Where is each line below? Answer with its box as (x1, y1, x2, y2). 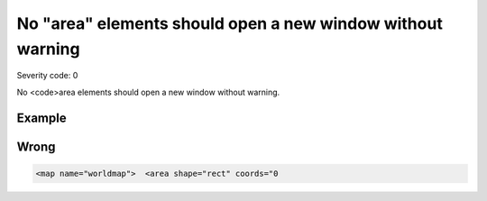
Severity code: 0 (16, 70, 78, 81)
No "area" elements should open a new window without (16, 14, 444, 33)
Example (16, 110, 67, 125)
